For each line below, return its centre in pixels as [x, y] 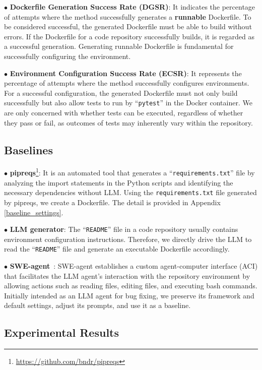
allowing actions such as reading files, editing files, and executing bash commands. [131, 286]
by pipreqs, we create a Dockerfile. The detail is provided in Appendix [112, 202]
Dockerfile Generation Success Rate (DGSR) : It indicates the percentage [133, 7]
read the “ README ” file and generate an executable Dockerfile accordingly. [117, 249]
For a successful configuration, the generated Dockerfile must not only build [121, 92]
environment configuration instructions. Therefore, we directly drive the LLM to [128, 239]
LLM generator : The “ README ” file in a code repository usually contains [124, 229]
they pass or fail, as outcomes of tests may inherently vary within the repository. [128, 122]
